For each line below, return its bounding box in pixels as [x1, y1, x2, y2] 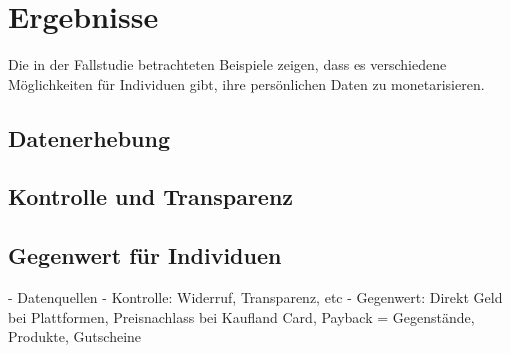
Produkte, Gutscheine [8, 326, 142, 347]
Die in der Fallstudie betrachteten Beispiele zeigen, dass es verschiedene [8, 54, 447, 75]
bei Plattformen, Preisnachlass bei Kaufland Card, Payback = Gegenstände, [8, 306, 475, 327]
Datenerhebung [8, 122, 170, 153]
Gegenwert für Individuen [8, 240, 282, 271]
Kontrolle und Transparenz [8, 181, 294, 212]
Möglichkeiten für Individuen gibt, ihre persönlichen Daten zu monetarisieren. [8, 73, 485, 94]
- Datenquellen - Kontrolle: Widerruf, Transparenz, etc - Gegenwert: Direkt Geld [8, 287, 503, 308]
